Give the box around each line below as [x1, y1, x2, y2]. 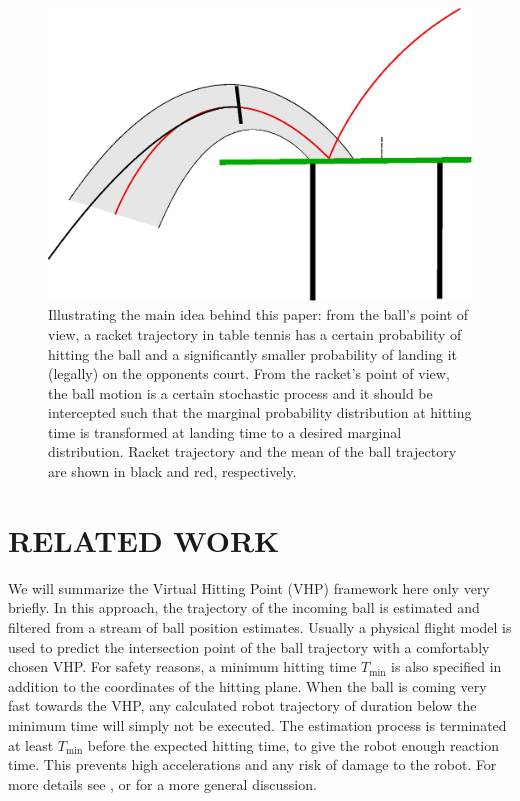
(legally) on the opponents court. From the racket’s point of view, [48, 363, 450, 384]
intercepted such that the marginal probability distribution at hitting [48, 402, 472, 423]
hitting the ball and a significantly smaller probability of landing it [48, 343, 458, 364]
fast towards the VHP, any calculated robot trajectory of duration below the [8, 695, 477, 716]
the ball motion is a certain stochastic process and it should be [48, 382, 433, 403]
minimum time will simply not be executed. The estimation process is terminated [8, 714, 507, 735]
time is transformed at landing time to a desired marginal [48, 421, 402, 442]
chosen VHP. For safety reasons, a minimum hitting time [8, 656, 357, 677]
